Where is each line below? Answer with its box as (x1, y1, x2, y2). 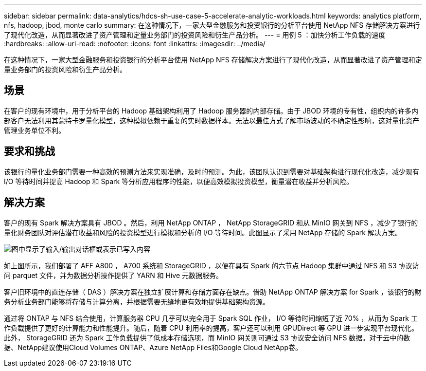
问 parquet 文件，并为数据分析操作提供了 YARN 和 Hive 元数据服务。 (4, 271, 223, 279)
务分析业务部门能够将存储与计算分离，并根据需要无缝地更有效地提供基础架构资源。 (4, 297, 269, 306)
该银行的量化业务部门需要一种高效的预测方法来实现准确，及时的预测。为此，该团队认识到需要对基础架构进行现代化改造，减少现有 (4, 167, 419, 176)
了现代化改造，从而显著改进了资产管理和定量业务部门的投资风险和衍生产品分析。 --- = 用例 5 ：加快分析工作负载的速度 (4, 31, 386, 39)
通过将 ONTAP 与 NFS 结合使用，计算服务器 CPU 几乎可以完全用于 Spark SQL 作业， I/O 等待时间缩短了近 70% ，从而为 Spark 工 (4, 314, 418, 322)
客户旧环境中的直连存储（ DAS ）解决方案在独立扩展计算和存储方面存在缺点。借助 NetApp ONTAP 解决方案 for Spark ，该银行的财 (4, 287, 422, 296)
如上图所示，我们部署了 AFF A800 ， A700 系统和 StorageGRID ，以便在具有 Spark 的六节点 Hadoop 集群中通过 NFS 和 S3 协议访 (4, 261, 419, 270)
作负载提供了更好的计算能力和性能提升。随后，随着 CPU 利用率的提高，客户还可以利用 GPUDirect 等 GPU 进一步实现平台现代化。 (4, 323, 419, 332)
